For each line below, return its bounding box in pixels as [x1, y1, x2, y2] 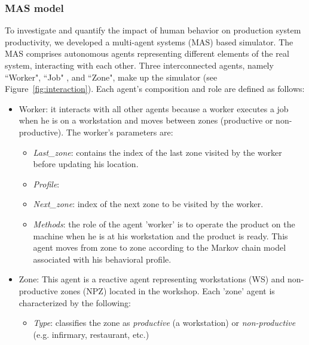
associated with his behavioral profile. [33, 252, 172, 265]
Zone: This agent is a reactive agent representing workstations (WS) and [19, 273, 285, 285]
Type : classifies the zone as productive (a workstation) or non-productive [33, 316, 296, 329]
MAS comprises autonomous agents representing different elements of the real [5, 47, 289, 60]
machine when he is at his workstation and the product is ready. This [33, 229, 288, 242]
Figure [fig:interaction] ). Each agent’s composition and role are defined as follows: [5, 82, 305, 95]
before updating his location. [33, 158, 139, 170]
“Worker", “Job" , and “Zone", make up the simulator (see [5, 70, 218, 83]
